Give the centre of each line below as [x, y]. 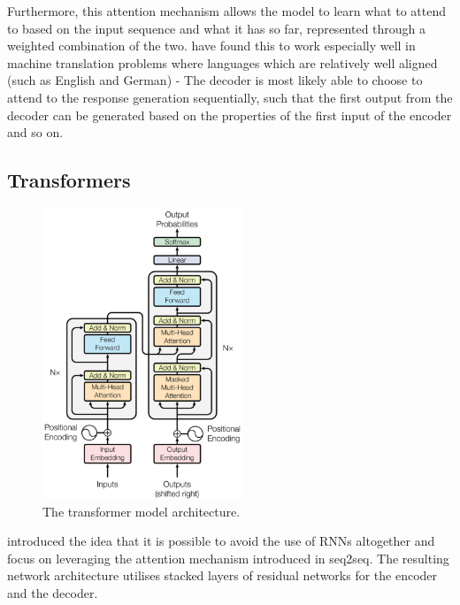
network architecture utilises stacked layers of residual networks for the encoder [222, 575]
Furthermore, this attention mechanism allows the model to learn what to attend [227, 11]
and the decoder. [53, 592]
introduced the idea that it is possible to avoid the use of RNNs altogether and [221, 541]
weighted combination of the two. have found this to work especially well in [211, 46]
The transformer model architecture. [142, 511]
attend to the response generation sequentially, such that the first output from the [230, 97]
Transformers [69, 180]
